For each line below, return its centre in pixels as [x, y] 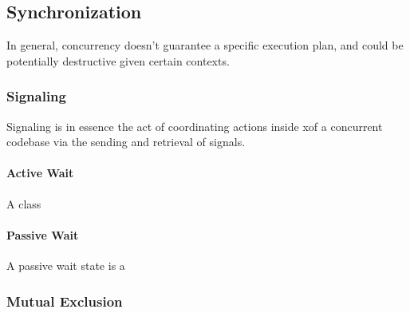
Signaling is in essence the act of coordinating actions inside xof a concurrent [195, 126]
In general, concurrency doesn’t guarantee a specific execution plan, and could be [205, 45]
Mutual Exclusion [65, 301]
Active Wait [40, 173]
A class [24, 203]
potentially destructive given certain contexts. [118, 60]
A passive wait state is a [66, 265]
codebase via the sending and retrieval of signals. [126, 142]
